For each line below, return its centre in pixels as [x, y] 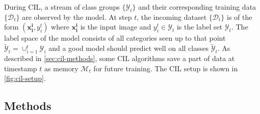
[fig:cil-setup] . [25, 78]
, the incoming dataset [172, 17]
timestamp [21, 68]
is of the [240, 17]
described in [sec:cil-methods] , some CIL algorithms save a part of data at [120, 58]
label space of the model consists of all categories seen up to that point [115, 38]
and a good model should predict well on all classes [128, 48]
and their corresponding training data [197, 7]
